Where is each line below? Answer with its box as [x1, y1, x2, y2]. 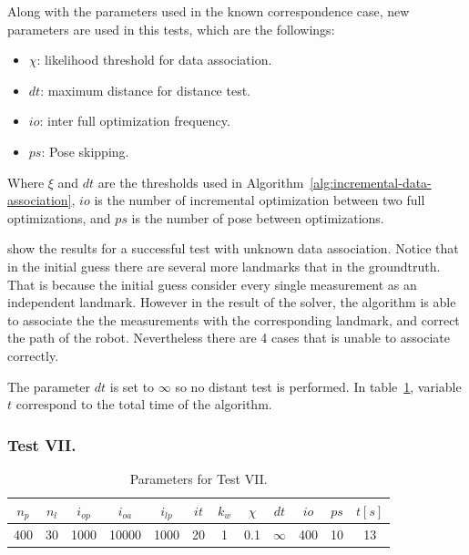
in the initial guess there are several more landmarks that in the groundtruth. [7, 256, 441, 275]
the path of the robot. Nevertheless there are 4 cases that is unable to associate [7, 328, 450, 347]
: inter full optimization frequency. [39, 111, 230, 130]
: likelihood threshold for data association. [36, 50, 272, 69]
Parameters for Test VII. [129, 468, 268, 488]
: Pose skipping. [41, 141, 129, 160]
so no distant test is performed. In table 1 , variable [175, 376, 462, 396]
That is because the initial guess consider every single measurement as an [7, 274, 417, 293]
